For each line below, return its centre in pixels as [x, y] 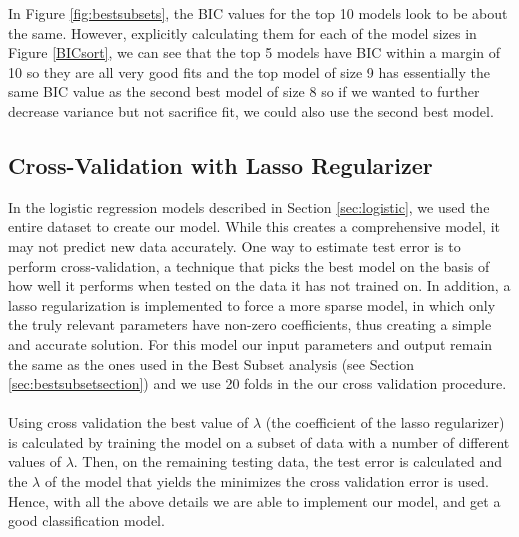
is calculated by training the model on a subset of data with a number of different [259, 441]
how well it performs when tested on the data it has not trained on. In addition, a [259, 285]
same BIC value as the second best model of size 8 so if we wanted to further [244, 91]
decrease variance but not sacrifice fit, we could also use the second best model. [251, 110]
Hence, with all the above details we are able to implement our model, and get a [254, 500]
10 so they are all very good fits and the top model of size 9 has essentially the [249, 71]
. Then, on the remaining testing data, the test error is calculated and [287, 461]
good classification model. [86, 520]
